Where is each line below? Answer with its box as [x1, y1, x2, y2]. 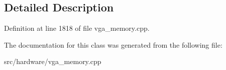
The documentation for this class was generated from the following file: [4, 39, 222, 50]
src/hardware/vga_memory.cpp [4, 56, 101, 67]
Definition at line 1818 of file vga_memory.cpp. [4, 23, 150, 33]
